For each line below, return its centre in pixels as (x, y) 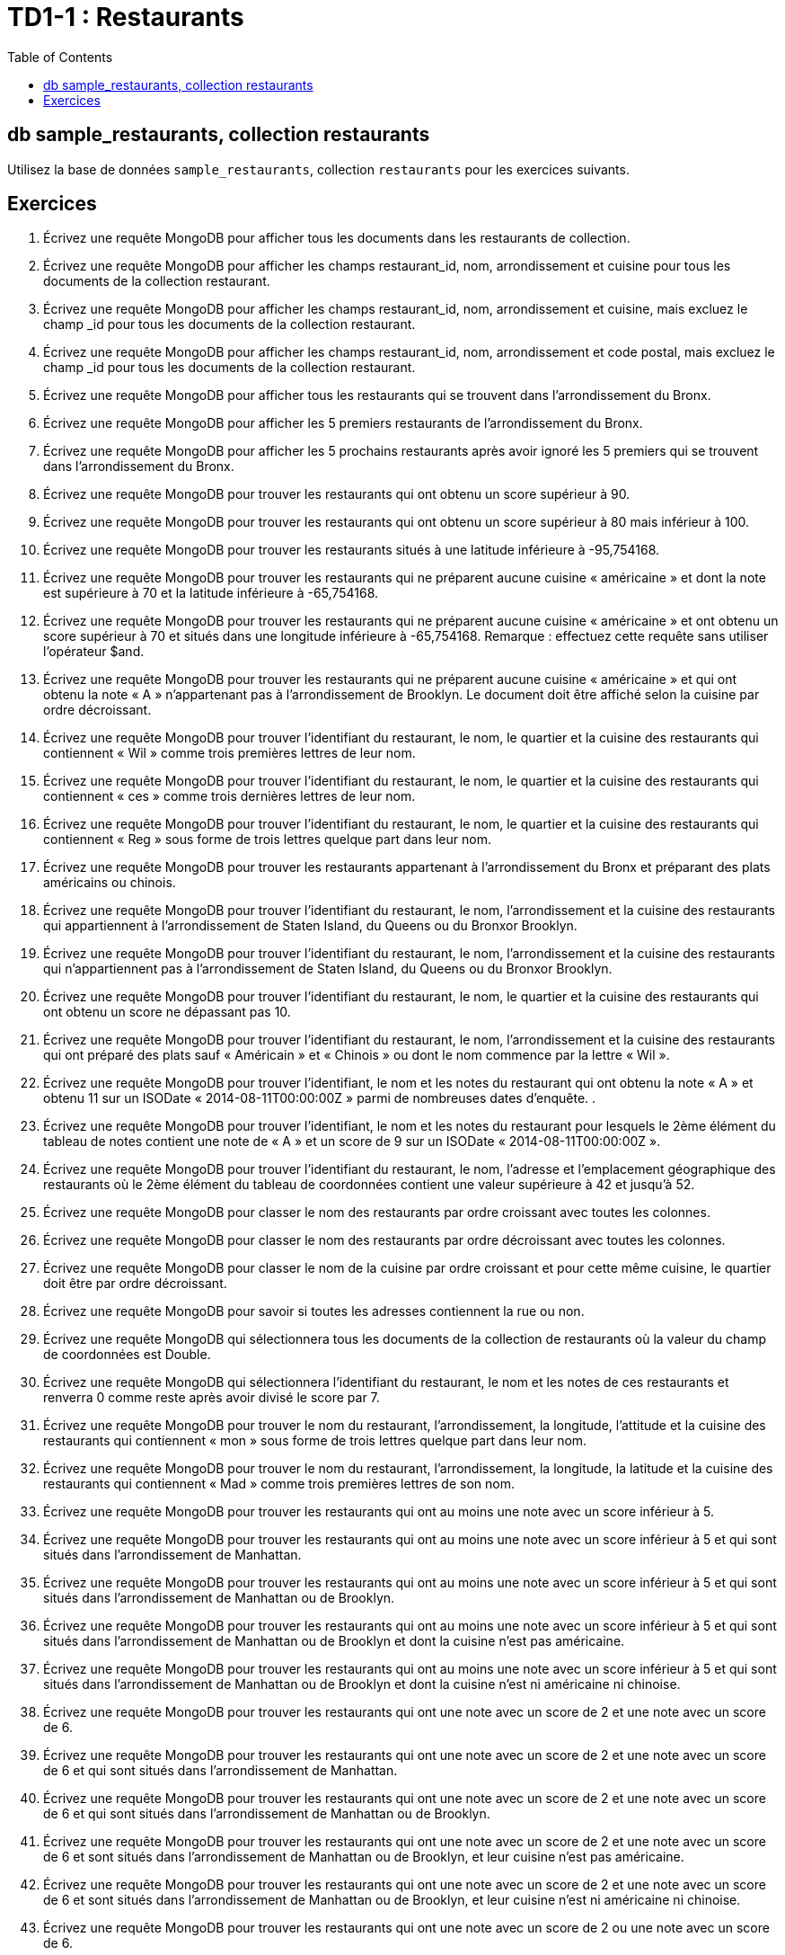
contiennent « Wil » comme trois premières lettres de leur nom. (229, 753)
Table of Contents (60, 57)
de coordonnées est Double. (127, 1355)
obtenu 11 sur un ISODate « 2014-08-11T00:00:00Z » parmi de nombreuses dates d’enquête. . (320, 1098)
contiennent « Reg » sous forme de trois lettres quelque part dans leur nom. (267, 840)
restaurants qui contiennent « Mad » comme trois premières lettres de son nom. (279, 1484)
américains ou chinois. (110, 883)
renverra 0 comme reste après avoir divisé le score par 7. (212, 1398)
